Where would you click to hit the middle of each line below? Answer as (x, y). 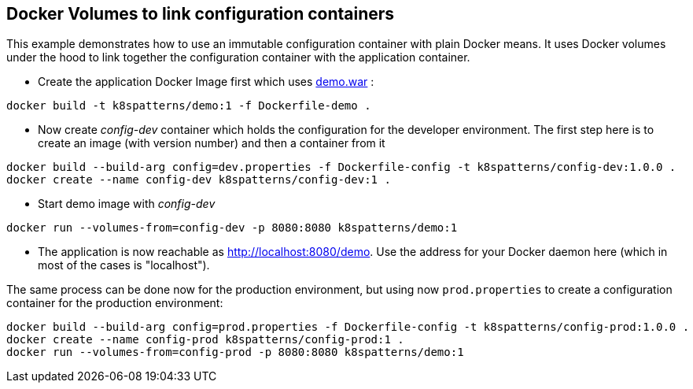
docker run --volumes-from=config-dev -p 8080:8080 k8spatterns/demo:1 (232, 228)
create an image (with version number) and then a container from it (212, 143)
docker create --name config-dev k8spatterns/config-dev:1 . (199, 180)
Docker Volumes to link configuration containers (201, 14)
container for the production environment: (115, 303)
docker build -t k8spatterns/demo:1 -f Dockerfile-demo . (189, 106)
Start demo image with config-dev (127, 204)
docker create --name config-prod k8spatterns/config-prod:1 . (205, 340)
